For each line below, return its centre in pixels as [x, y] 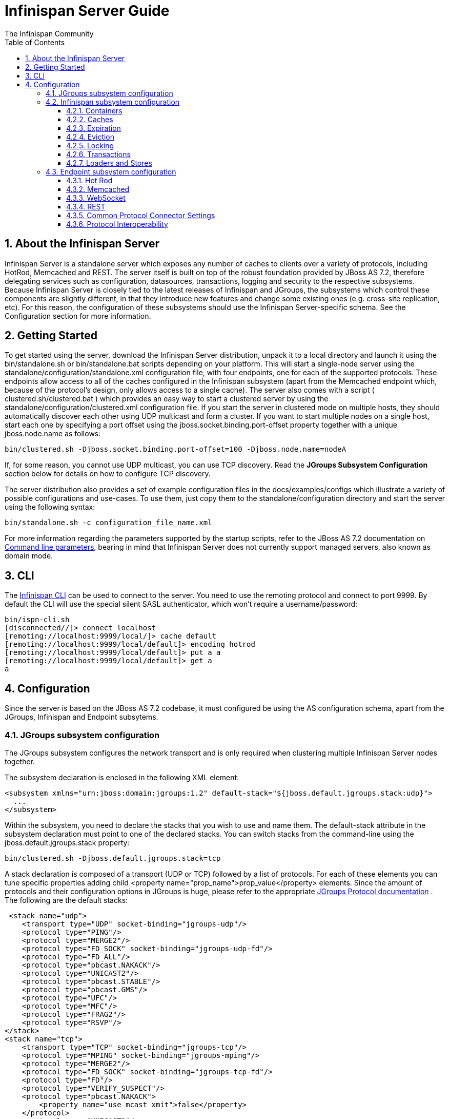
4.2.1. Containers [94, 110]
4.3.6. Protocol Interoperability [117, 224]
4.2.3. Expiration [94, 128]
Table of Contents [35, 42]
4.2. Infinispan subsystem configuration [113, 102]
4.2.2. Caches [90, 119]
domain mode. [29, 556]
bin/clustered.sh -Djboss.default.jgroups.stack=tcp [113, 858]
